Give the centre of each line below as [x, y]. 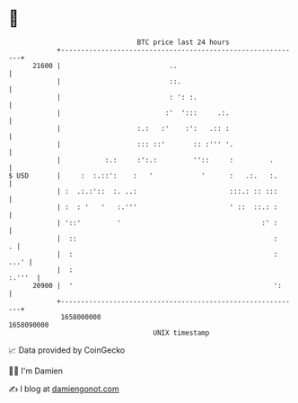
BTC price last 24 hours [183, 42]
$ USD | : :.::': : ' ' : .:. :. [143, 175]
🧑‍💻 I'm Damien [36, 371]
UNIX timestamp [181, 333]
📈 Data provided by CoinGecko [67, 350]
